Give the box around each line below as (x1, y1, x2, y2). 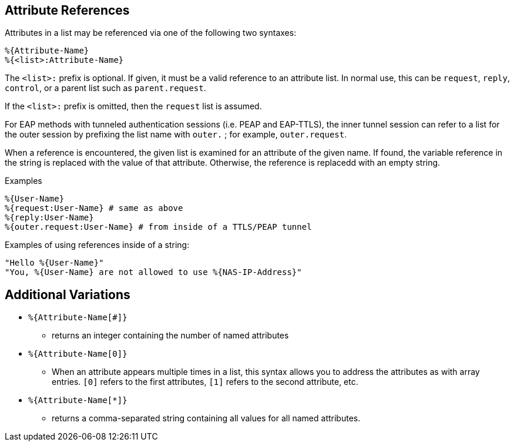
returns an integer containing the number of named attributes (52, 330, 289, 341)
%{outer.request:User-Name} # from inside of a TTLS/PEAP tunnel (5, 222, 312, 232)
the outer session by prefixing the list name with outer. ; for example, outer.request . (5, 129, 347, 140)
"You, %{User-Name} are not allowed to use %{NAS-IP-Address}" (5, 267, 302, 277)
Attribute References (5, 3, 130, 18)
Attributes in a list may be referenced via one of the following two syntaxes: (5, 28, 297, 38)
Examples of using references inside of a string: (5, 240, 190, 250)
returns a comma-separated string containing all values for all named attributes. (52, 413, 361, 424)
